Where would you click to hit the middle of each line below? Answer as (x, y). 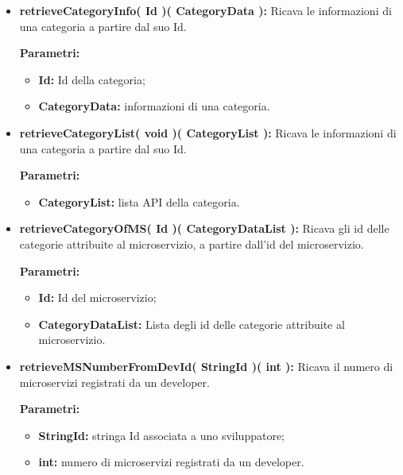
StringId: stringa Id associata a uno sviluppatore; (161, 435)
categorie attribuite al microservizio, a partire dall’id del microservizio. (192, 243)
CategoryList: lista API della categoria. (139, 201)
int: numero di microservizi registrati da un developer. (171, 462)
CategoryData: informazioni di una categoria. (154, 106)
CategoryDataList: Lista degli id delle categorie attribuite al (192, 324)
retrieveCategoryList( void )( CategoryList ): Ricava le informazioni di (208, 132)
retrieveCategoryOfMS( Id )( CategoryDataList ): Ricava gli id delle (204, 228)
